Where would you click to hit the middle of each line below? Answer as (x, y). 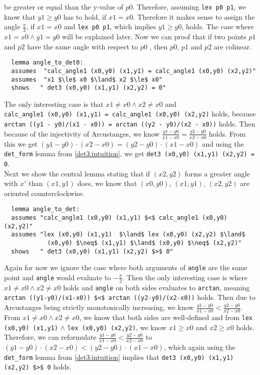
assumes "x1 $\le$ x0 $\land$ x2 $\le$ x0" (87, 79)
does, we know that (107, 183)
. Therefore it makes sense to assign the (194, 16)
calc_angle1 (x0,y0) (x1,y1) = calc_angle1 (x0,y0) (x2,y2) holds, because (130, 114)
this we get (21, 143)
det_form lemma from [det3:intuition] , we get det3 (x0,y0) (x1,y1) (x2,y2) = (129, 153)
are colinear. (233, 46)
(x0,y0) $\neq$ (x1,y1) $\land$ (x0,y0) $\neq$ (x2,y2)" (144, 243)
